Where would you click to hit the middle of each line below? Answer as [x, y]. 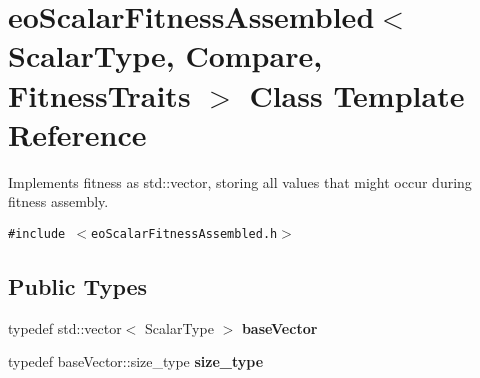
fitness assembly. [58, 201]
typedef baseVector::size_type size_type [136, 361]
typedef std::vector [65, 327]
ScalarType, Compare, [165, 55]
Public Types [78, 285]
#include [37, 233]
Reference [77, 133]
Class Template [357, 94]
